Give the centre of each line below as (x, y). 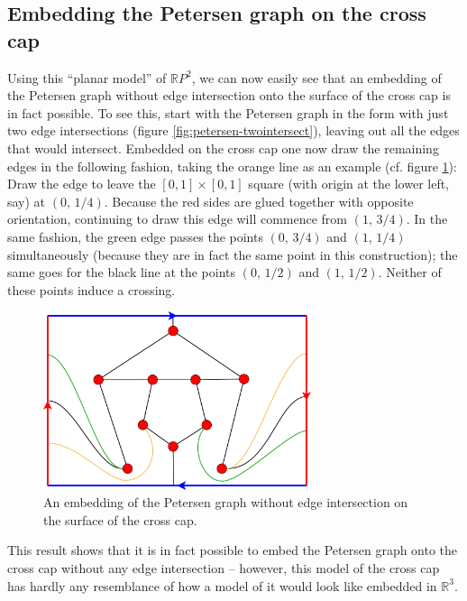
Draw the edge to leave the (82, 184)
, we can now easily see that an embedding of (316, 77)
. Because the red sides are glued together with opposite (259, 201)
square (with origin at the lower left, (349, 184)
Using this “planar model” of (87, 77)
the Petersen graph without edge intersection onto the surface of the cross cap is (229, 95)
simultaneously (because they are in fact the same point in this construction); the (233, 254)
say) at (27, 201)
